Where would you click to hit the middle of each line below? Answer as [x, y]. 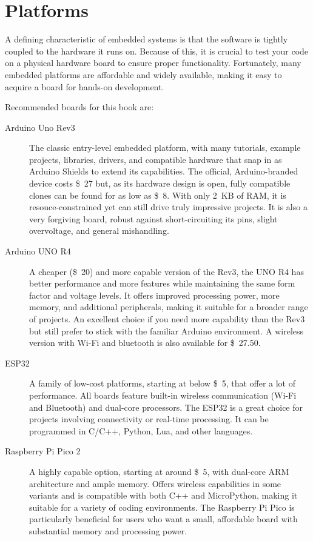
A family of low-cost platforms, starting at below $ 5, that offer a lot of [162, 383]
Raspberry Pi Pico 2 [43, 451]
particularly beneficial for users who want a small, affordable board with [163, 519]
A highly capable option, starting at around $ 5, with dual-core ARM [159, 471]
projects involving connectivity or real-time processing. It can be [149, 419]
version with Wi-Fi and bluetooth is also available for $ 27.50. [145, 343]
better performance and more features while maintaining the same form [162, 283]
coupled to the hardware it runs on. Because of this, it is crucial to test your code [157, 51]
